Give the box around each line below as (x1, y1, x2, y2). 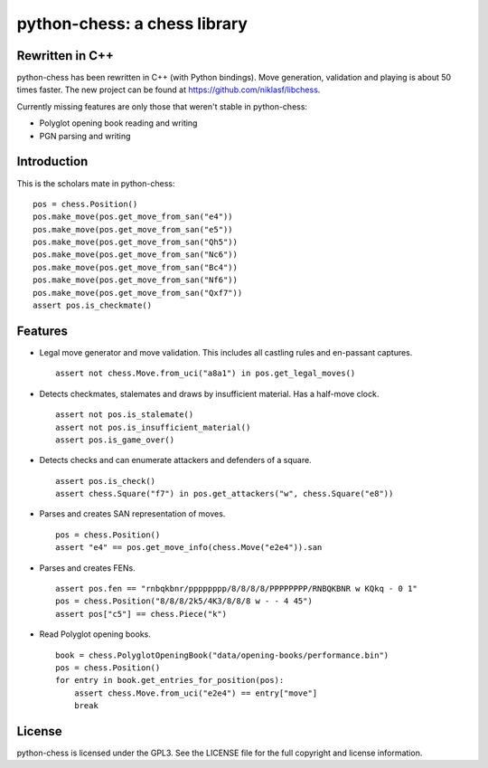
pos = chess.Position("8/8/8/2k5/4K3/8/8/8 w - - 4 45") (55, 596, 314, 606)
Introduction (16, 154, 89, 169)
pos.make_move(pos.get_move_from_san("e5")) (33, 224, 234, 234)
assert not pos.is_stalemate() (55, 410, 194, 420)
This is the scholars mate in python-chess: (16, 177, 175, 189)
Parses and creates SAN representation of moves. (39, 508, 226, 519)
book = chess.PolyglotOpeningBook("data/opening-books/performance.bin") (55, 649, 389, 660)
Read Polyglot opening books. (39, 629, 151, 640)
